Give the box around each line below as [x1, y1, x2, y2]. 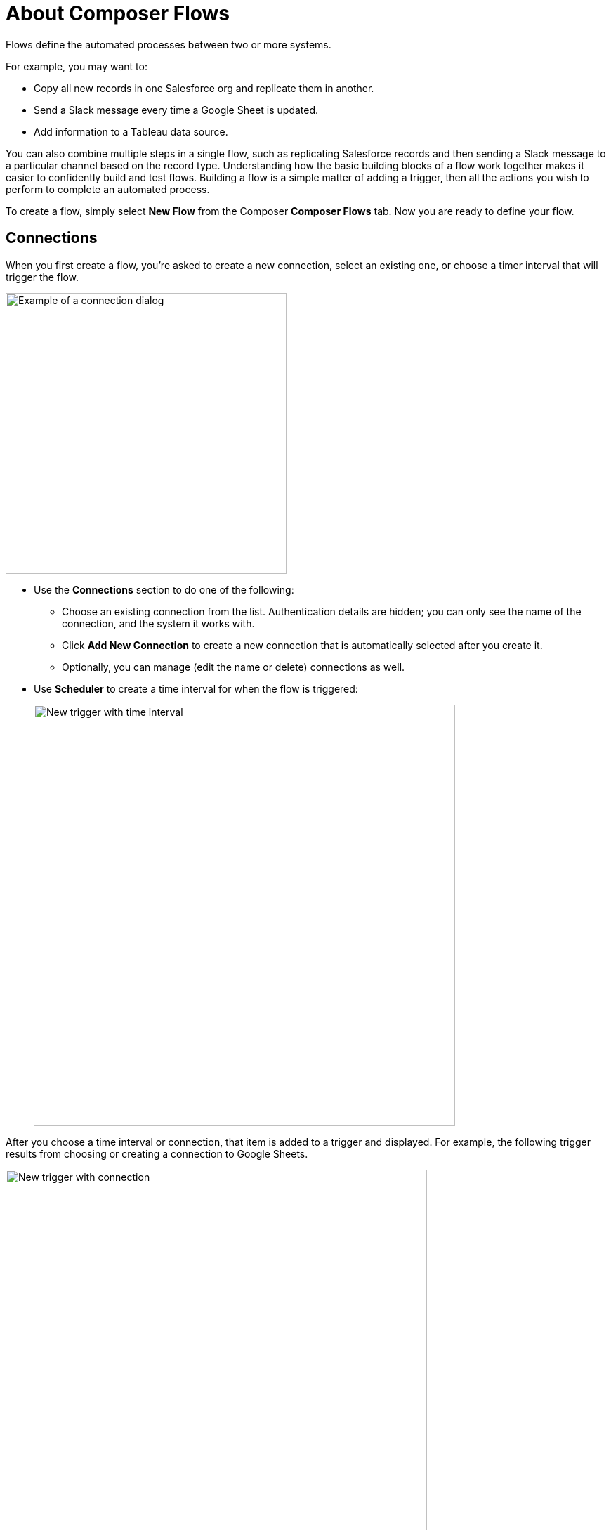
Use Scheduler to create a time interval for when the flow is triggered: [34, 682, 358, 695]
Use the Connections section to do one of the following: [34, 583, 294, 596]
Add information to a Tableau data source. [34, 125, 228, 138]
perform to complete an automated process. [6, 183, 210, 195]
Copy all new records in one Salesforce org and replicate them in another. [34, 81, 374, 94]
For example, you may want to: [6, 60, 147, 72]
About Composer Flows [6, 1, 230, 25]
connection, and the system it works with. [62, 617, 255, 629]
